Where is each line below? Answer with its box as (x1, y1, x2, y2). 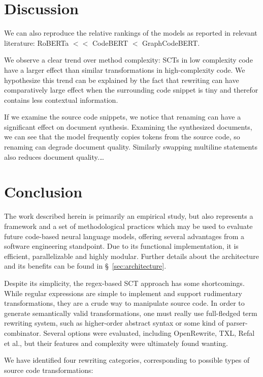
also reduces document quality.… (4, 151, 105, 162)
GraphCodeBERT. (142, 37, 200, 48)
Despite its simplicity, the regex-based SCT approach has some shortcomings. (4, 277, 245, 288)
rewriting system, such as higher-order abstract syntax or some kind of (4, 317, 224, 328)
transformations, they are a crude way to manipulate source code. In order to (4, 298, 245, 308)
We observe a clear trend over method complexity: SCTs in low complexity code (4, 54, 253, 65)
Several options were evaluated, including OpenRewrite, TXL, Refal (43, 327, 255, 338)
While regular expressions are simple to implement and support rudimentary (4, 287, 242, 298)
